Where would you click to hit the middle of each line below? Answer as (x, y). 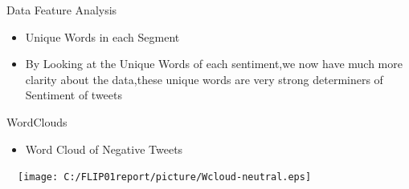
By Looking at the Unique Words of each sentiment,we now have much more (214, 64)
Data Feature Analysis (62, 10)
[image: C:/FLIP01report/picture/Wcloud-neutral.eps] (165, 177)
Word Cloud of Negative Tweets (104, 149)
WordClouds (37, 121)
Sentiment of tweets (74, 95)
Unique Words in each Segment (102, 36)
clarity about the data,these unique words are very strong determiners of (204, 79)
